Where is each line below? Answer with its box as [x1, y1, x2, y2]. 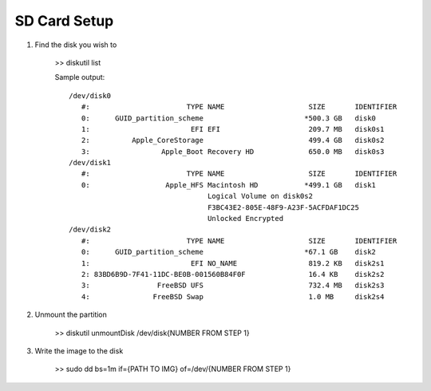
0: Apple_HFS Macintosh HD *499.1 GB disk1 [81, 180, 377, 189]
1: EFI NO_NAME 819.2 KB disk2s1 [81, 259, 385, 267]
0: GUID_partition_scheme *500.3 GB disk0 [81, 113, 377, 123]
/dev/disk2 [69, 225, 112, 235]
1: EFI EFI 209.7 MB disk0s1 [81, 124, 385, 133]
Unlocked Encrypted [208, 214, 283, 223]
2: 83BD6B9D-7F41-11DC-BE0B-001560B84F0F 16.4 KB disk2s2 [81, 270, 385, 278]
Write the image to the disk [34, 346, 124, 355]
